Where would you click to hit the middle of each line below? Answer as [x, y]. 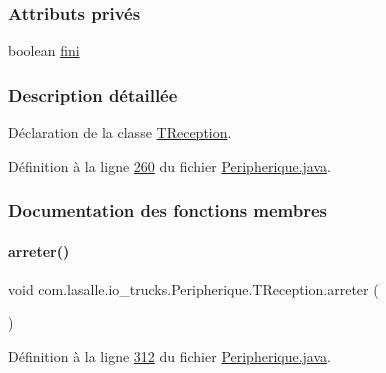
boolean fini [44, 50]
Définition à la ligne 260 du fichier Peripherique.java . [169, 165]
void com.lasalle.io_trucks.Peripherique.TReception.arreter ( [193, 288]
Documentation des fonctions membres [168, 210]
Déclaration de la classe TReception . [120, 132]
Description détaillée [93, 94]
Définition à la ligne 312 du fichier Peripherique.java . [169, 356]
